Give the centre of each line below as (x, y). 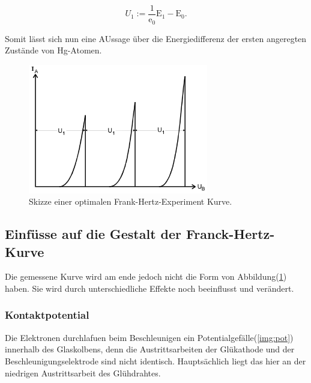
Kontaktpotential (47, 315)
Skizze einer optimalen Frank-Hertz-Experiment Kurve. (131, 201)
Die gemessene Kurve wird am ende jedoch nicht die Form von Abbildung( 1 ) (146, 276)
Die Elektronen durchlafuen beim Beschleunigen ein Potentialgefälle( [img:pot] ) (149, 337)
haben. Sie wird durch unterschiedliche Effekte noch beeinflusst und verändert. (149, 288)
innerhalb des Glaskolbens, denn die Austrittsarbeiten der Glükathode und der (150, 349)
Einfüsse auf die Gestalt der (93, 234)
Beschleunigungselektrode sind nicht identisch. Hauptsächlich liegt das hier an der (155, 360)
